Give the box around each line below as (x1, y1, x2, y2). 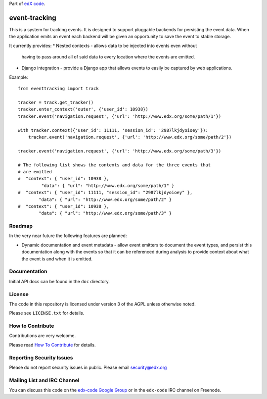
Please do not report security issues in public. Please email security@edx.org (9, 364, 167, 370)
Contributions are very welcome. (9, 333, 76, 339)
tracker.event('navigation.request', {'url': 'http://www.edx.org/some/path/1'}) (18, 113, 222, 119)
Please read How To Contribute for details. (9, 342, 96, 348)
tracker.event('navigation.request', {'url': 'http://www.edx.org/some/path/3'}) (18, 148, 222, 153)
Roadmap (9, 223, 33, 230)
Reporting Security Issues (9, 354, 73, 361)
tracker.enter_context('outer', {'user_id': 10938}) (18, 106, 148, 112)
